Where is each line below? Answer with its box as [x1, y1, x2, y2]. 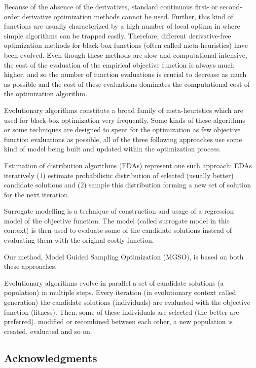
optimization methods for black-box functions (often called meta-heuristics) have [4, 40, 248, 50]
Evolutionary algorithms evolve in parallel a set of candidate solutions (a [4, 277, 224, 288]
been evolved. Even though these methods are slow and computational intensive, [4, 49, 247, 60]
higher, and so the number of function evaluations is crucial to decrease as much [4, 69, 247, 79]
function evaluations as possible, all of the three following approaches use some [4, 134, 242, 144]
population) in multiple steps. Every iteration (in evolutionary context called [4, 287, 236, 297]
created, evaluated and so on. [4, 326, 92, 336]
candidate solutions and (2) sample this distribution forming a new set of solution [4, 180, 251, 190]
